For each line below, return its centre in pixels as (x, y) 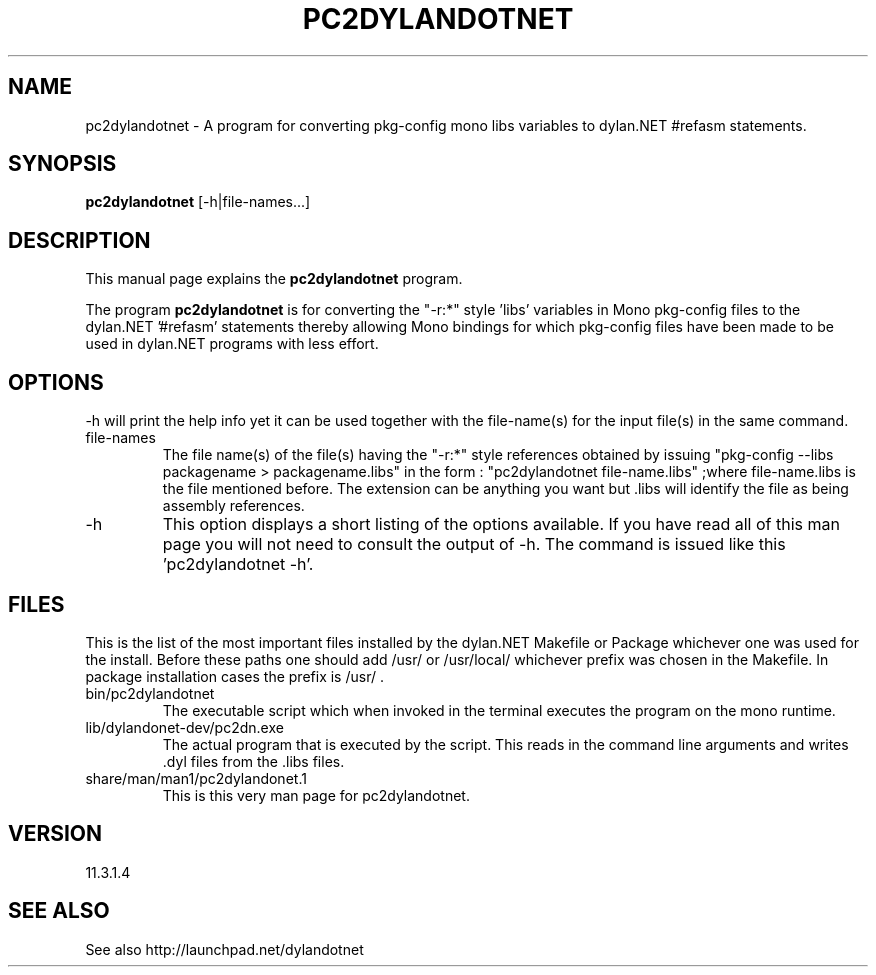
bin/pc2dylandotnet (150, 693)
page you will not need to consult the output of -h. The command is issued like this (474, 544)
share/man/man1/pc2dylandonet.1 (196, 778)
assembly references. (233, 506)
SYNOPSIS (62, 164)
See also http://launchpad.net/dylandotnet (224, 949)
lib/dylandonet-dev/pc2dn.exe (184, 727)
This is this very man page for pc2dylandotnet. (316, 795)
